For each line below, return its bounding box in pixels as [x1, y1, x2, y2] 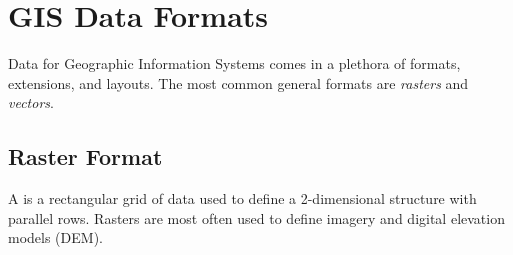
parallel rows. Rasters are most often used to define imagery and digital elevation [8, 207, 505, 228]
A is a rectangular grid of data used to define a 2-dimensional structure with [8, 188, 477, 209]
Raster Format [8, 141, 163, 172]
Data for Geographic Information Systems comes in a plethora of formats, [8, 53, 461, 74]
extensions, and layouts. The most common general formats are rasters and [8, 72, 469, 93]
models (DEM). [8, 227, 103, 248]
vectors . [8, 92, 54, 113]
